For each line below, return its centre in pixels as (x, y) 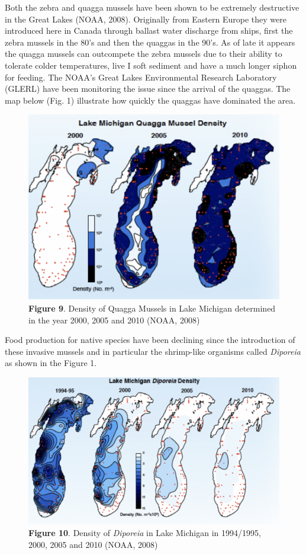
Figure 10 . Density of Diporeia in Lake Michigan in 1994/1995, (145, 532)
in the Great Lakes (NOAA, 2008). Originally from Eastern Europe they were (146, 19)
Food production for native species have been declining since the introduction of (150, 340)
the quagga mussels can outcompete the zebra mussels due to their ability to (144, 54)
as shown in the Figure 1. (51, 363)
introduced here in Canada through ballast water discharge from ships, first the (149, 31)
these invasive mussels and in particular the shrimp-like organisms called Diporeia (153, 351)
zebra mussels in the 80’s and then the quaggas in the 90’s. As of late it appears (150, 42)
